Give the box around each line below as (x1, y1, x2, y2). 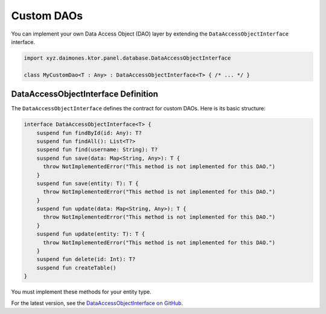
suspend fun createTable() (36, 264, 117, 271)
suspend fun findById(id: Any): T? (36, 130, 142, 136)
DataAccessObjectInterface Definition (11, 89, 158, 99)
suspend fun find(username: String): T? (36, 146, 158, 153)
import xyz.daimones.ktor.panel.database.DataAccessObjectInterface (24, 54, 231, 61)
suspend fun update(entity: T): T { (36, 231, 145, 237)
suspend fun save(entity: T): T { (36, 180, 139, 187)
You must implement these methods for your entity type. (11, 288, 152, 295)
